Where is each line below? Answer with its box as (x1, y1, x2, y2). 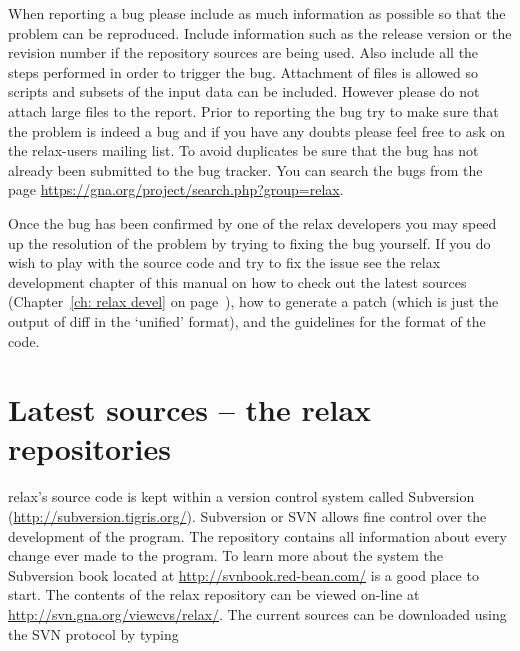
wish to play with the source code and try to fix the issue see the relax (8, 252, 441, 273)
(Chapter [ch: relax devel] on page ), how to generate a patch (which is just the (8, 291, 499, 312)
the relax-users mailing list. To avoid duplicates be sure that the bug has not (8, 140, 479, 161)
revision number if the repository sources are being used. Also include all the (8, 42, 479, 63)
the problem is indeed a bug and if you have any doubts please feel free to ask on (8, 120, 505, 141)
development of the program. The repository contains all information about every (8, 525, 507, 546)
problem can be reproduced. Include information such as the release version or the (8, 22, 512, 43)
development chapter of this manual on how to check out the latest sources (8, 271, 467, 292)
